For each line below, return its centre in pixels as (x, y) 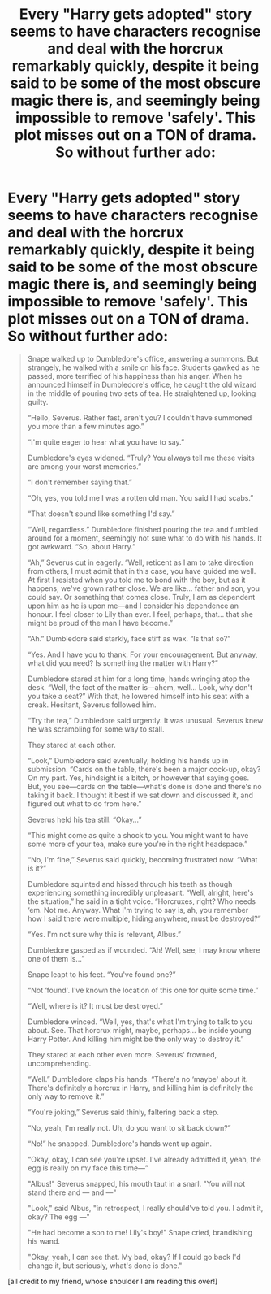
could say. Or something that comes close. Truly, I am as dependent (141, 597)
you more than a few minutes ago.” (86, 426)
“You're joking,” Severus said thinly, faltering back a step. (123, 1112)
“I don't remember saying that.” (80, 482)
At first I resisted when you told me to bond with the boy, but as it (136, 580)
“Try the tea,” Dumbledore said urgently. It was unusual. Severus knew (145, 720)
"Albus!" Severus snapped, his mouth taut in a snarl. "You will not (136, 1183)
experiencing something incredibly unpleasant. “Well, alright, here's (140, 892)
